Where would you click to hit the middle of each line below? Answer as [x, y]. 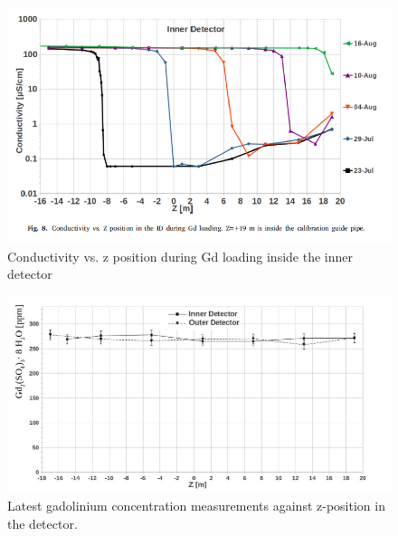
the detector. [43, 523]
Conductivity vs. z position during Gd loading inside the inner [180, 256]
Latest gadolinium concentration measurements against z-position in [196, 506]
